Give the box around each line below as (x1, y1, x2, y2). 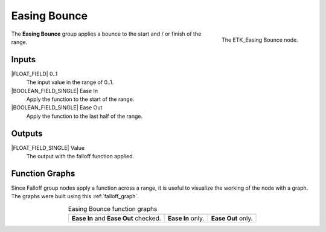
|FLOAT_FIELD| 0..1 (11, 70, 58, 77)
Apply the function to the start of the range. (26, 95, 135, 103)
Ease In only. (168, 214, 205, 223)
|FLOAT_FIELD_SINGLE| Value (11, 144, 85, 151)
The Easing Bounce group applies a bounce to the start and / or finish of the (11, 30, 202, 37)
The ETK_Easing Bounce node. (221, 36, 298, 43)
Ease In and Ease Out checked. (71, 214, 161, 223)
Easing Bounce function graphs (68, 204, 158, 213)
